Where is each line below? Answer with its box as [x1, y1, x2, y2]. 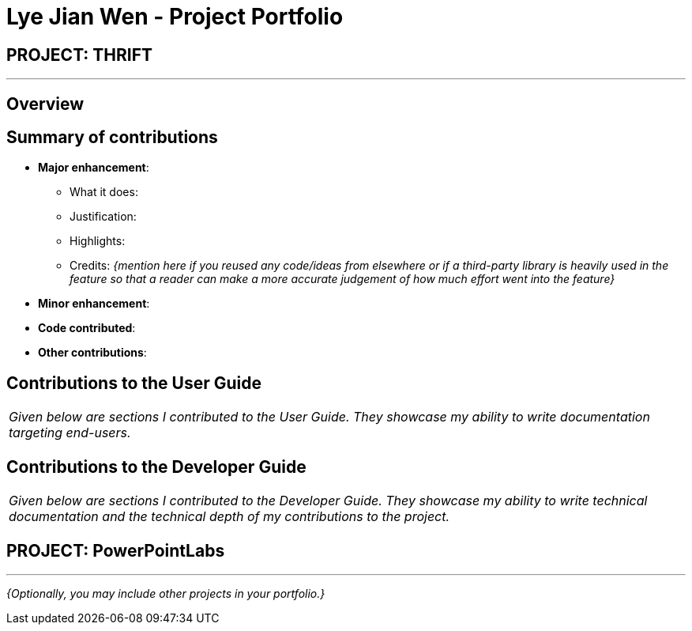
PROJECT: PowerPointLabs [6, 540, 225, 561]
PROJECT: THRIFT [6, 44, 153, 65]
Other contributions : [38, 346, 147, 360]
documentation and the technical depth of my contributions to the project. [9, 508, 450, 525]
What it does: [70, 185, 138, 199]
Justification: [70, 210, 137, 224]
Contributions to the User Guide [6, 372, 261, 393]
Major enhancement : [38, 161, 149, 175]
